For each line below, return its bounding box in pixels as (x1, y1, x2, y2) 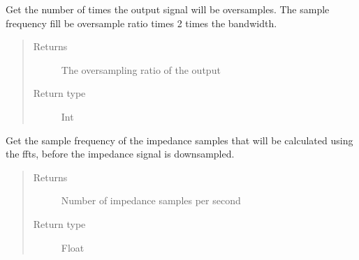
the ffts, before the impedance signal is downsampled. (6, 146, 235, 161)
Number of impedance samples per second (61, 193, 241, 208)
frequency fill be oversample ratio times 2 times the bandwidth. (6, 15, 277, 30)
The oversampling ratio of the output (61, 62, 221, 77)
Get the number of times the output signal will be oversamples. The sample (6, 2, 330, 16)
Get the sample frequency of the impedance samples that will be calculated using (6, 132, 353, 147)
